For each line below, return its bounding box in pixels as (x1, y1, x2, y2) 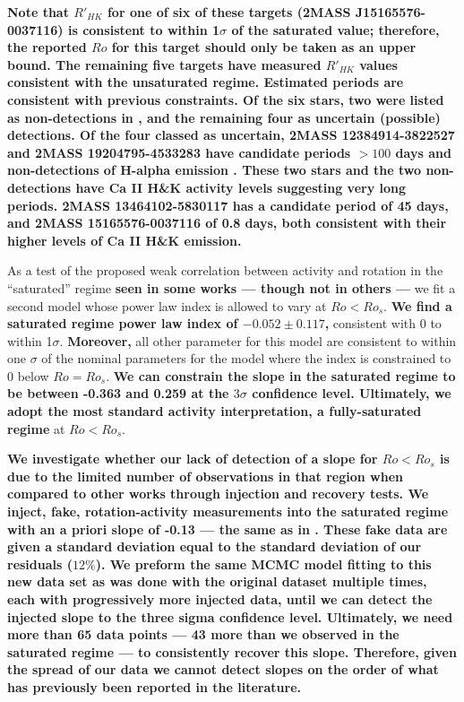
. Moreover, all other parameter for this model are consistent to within (59, 331, 457, 350)
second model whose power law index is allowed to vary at (7, 296, 327, 315)
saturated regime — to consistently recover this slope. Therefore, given (7, 642, 457, 661)
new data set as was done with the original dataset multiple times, (7, 572, 427, 591)
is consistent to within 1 (67, 20, 220, 39)
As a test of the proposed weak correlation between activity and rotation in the (7, 261, 443, 280)
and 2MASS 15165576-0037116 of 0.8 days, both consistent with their (7, 213, 447, 232)
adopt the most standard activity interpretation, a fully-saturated (7, 402, 422, 420)
